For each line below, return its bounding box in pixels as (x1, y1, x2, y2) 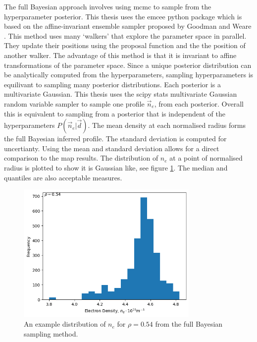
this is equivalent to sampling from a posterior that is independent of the (4, 108, 225, 118)
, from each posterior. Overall (154, 98, 244, 109)
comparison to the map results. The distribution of (4, 153, 158, 163)
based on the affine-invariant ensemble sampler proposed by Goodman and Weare (4, 21, 252, 31)
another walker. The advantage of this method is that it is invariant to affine (4, 50, 237, 60)
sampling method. (24, 328, 78, 339)
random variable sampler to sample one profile (4, 98, 145, 109)
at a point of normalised (169, 153, 243, 163)
